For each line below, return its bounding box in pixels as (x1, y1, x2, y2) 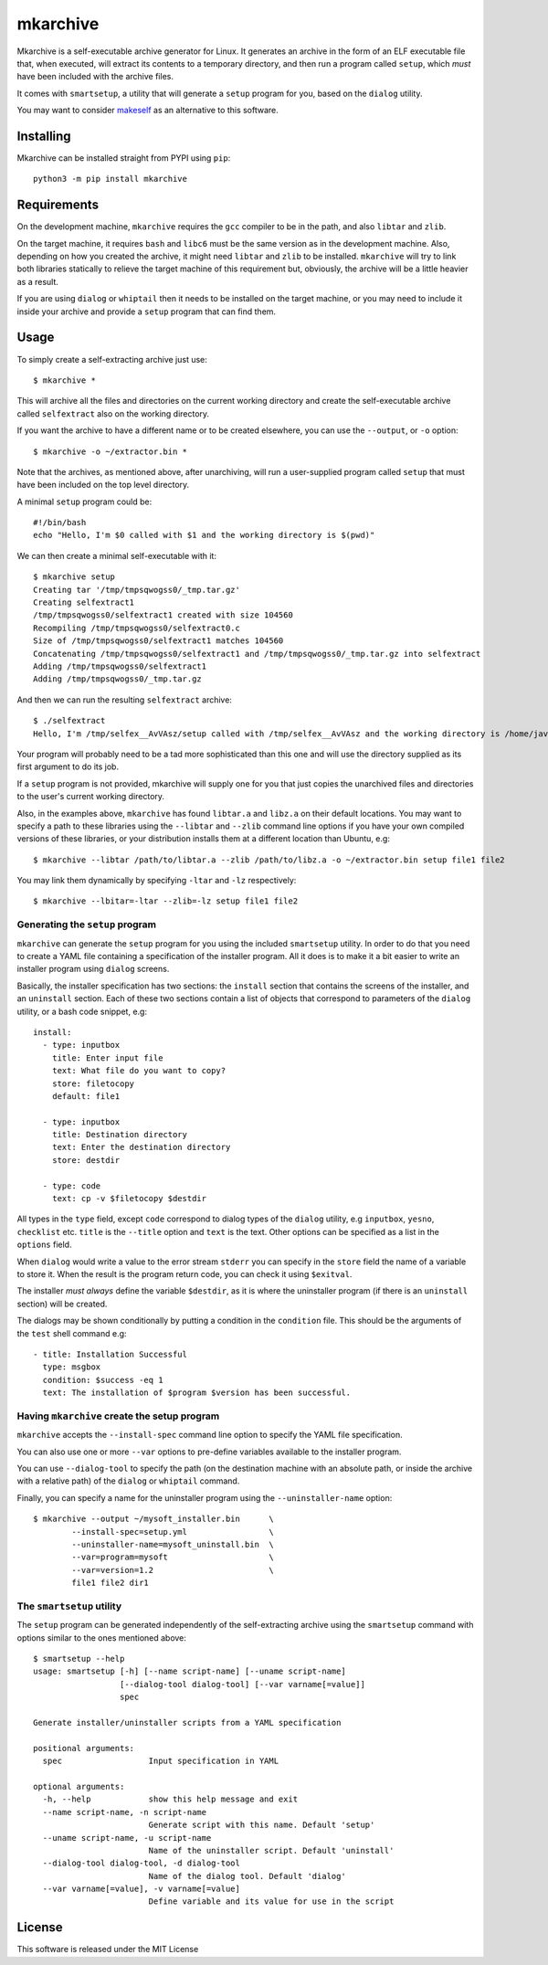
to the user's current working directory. (16, 791, 164, 802)
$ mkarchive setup (33, 572, 116, 582)
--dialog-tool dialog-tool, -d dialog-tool (42, 1858, 241, 1868)
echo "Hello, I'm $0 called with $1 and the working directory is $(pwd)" (33, 530, 375, 541)
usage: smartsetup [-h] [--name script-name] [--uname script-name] (33, 1666, 346, 1676)
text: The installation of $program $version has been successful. (42, 1388, 352, 1398)
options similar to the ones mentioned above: (16, 1632, 187, 1643)
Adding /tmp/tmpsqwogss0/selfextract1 (33, 660, 207, 671)
